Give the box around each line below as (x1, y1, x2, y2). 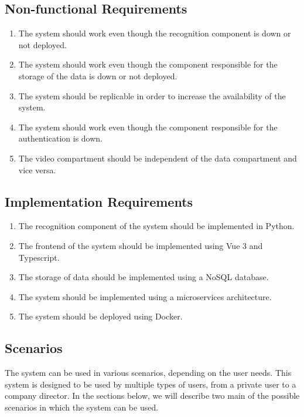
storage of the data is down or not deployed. (18, 69, 177, 82)
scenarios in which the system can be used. (5, 401, 159, 413)
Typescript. (18, 251, 60, 263)
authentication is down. (18, 132, 103, 144)
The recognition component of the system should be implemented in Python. (18, 220, 295, 232)
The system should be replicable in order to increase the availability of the (18, 89, 286, 102)
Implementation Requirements (5, 192, 193, 210)
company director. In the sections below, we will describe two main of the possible (5, 389, 300, 402)
